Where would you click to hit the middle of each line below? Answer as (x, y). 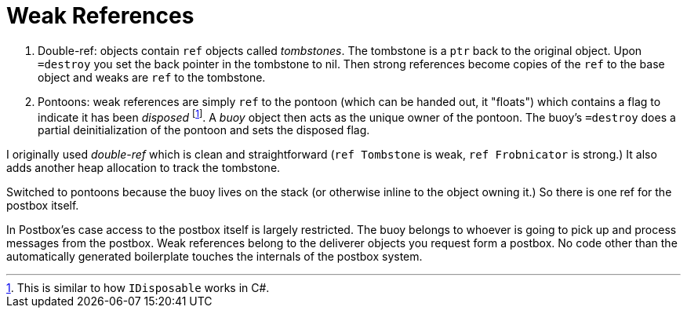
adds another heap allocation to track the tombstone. (144, 168)
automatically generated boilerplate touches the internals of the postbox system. (214, 257)
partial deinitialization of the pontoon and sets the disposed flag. (204, 130)
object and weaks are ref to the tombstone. (152, 77)
